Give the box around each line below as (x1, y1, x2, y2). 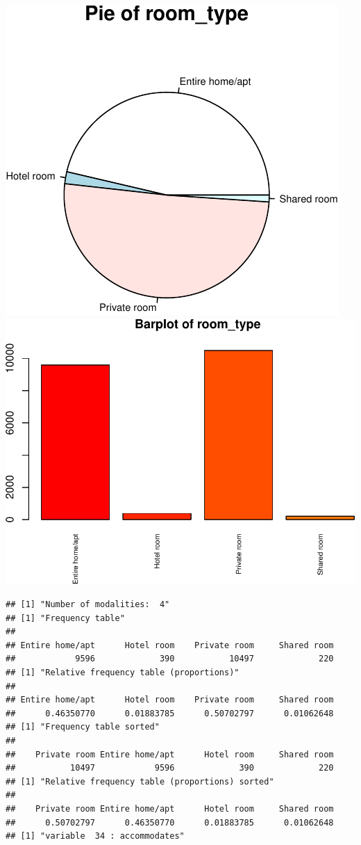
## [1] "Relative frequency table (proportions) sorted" (6, 776, 274, 787)
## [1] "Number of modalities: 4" (6, 599, 170, 610)
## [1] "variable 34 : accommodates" (6, 831, 185, 842)
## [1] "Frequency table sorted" (6, 722, 160, 732)
